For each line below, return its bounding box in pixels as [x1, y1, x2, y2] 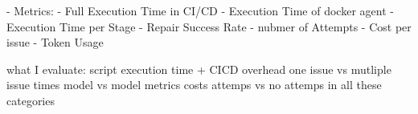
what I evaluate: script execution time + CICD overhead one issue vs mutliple [6, 60, 391, 77]
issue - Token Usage [6, 34, 104, 51]
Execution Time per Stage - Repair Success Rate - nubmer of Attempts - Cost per [6, 18, 412, 35]
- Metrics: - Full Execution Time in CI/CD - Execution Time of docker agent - [6, 2, 394, 18]
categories [6, 92, 55, 108]
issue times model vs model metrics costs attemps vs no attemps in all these [6, 76, 382, 93]
